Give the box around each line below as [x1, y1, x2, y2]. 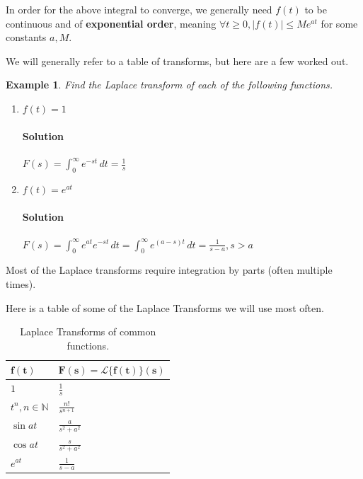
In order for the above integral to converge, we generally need [6, 2, 272, 16]
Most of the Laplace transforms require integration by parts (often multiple [6, 262, 333, 277]
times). [6, 276, 36, 291]
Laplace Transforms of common [20, 324, 156, 339]
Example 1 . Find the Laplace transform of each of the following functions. [6, 77, 333, 92]
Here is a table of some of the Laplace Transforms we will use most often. [6, 300, 324, 315]
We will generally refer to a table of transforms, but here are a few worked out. [6, 53, 349, 68]
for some [321, 16, 358, 30]
